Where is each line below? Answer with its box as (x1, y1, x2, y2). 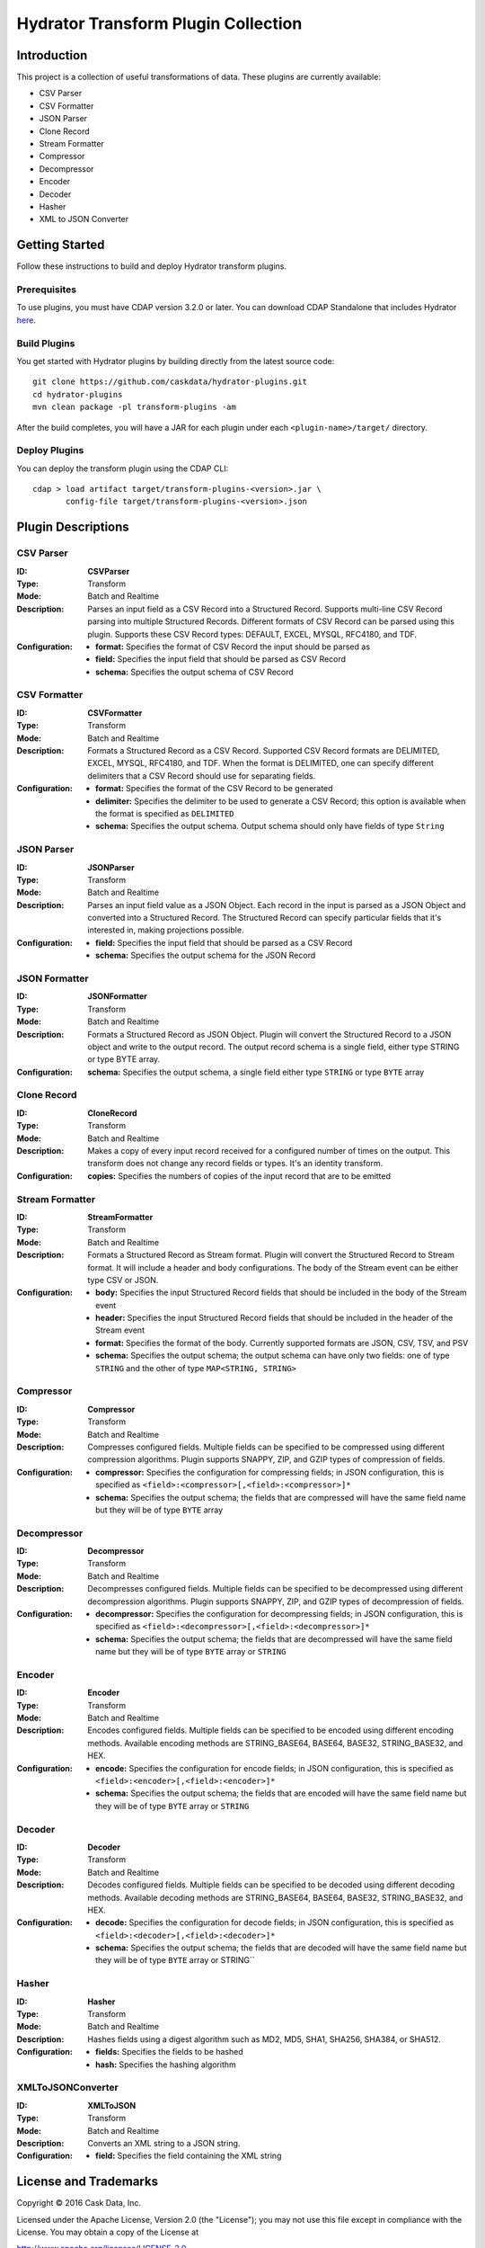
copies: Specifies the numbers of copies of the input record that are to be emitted (87, 1170, 391, 1182)
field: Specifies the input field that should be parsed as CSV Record (95, 654, 346, 665)
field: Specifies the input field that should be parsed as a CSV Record (95, 937, 353, 948)
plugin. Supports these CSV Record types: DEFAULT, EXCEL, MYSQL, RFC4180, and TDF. (87, 629, 418, 639)
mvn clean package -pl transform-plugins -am (32, 402, 237, 413)
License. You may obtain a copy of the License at (16, 2226, 199, 2237)
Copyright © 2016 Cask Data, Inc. (16, 2198, 141, 2208)
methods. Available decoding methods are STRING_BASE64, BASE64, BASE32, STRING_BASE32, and (87, 1892, 463, 1903)
